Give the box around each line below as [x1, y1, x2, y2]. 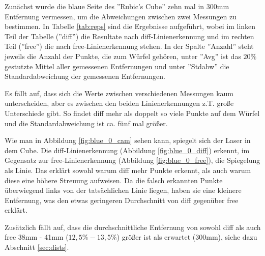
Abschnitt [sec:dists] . [5, 242, 69, 252]
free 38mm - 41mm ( [5, 232, 69, 242]
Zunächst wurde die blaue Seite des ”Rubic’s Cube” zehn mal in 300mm [5, 1, 229, 11]
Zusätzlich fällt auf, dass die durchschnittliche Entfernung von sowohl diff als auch [5, 221, 261, 232]
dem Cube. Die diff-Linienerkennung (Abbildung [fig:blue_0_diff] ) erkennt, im [5, 145, 250, 155]
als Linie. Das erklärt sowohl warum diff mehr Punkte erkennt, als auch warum [5, 164, 251, 175]
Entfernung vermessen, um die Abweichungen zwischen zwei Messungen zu [5, 11, 237, 21]
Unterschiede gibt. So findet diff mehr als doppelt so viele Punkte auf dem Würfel [5, 107, 260, 118]
